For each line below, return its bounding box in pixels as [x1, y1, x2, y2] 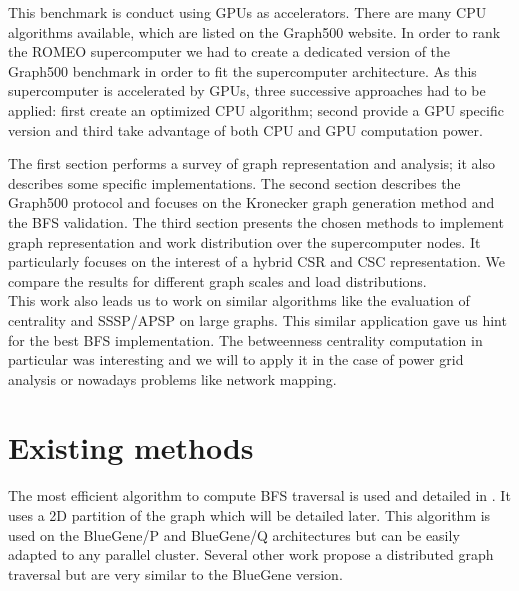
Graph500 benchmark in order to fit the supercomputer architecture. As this [8, 60, 477, 81]
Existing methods [8, 427, 254, 468]
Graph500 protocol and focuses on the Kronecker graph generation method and [8, 192, 495, 213]
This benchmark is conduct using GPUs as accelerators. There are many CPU [8, 2, 487, 22]
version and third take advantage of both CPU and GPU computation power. [8, 119, 483, 140]
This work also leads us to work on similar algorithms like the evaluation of [8, 290, 470, 311]
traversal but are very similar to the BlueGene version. [8, 563, 343, 584]
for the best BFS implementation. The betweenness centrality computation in [8, 329, 483, 350]
